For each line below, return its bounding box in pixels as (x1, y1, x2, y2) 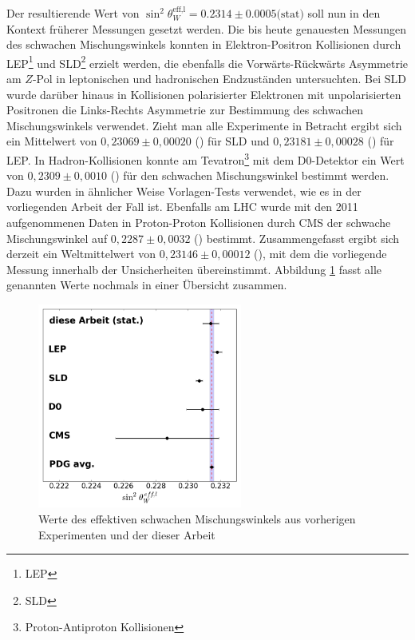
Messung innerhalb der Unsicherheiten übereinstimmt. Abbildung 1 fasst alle (6, 260, 382, 277)
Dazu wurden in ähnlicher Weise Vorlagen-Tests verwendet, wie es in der (6, 182, 362, 199)
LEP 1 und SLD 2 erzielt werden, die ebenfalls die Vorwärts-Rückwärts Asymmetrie (6, 52, 408, 71)
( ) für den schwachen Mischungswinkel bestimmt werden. (110, 167, 389, 184)
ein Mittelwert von (6, 133, 97, 149)
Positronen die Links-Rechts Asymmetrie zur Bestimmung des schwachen (6, 101, 364, 118)
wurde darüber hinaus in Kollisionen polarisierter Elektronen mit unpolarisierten (6, 85, 401, 102)
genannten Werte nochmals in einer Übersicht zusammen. (6, 276, 287, 293)
